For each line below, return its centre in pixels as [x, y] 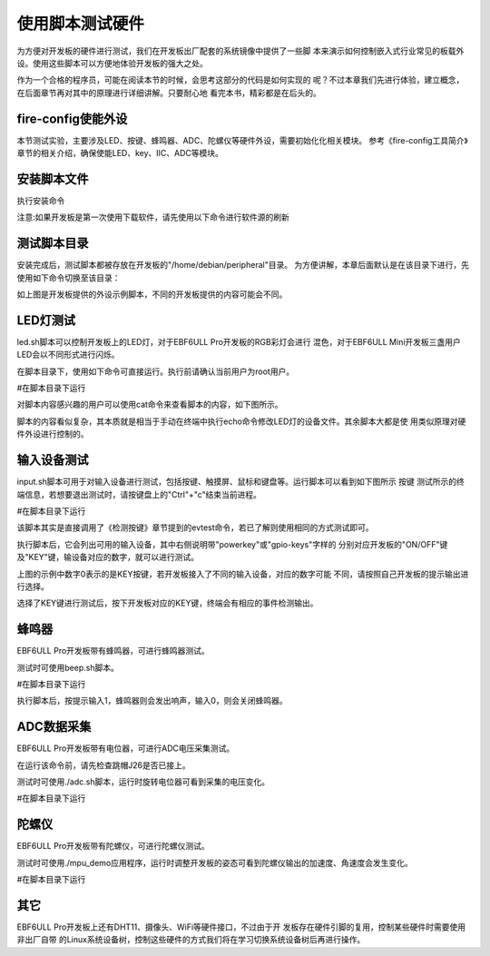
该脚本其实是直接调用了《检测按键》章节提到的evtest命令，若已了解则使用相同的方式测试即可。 [195, 527]
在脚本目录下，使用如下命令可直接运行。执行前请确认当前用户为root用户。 [156, 371]
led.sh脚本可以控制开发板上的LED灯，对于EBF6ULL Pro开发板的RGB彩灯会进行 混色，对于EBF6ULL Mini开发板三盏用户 [239, 341]
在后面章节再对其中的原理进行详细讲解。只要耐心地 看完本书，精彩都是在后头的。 [169, 93]
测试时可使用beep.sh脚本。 [68, 667]
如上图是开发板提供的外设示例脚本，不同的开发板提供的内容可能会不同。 [152, 294]
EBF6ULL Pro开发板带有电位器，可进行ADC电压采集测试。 [126, 748]
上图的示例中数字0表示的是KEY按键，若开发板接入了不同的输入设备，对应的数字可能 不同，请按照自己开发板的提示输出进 [243, 574]
